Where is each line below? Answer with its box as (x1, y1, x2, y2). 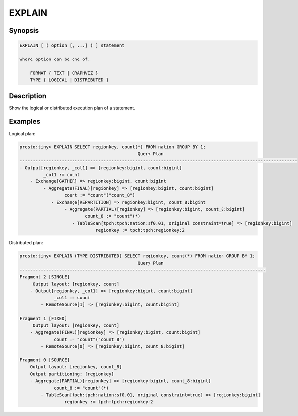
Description (9, 92, 47, 100)
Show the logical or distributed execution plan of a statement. (9, 105, 135, 111)
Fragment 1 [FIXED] (19, 315, 67, 321)
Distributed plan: (9, 240, 43, 246)
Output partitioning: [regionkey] (30, 371, 114, 377)
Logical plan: (9, 130, 36, 136)
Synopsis (9, 26, 39, 35)
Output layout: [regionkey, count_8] (30, 364, 122, 370)
